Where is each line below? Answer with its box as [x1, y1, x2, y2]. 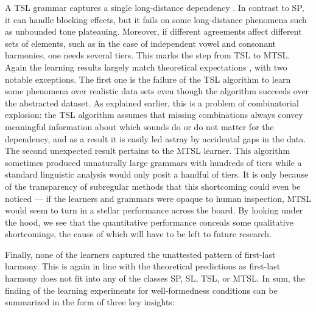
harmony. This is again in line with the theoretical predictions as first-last [5, 260, 281, 272]
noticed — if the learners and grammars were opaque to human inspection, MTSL [5, 192, 312, 204]
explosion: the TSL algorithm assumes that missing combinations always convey [5, 108, 303, 121]
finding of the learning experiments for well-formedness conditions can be [5, 283, 278, 296]
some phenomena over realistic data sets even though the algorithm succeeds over [5, 85, 309, 97]
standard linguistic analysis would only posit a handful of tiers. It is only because [5, 168, 309, 181]
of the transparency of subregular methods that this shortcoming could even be [5, 179, 301, 192]
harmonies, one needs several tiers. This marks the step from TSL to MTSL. [5, 49, 290, 61]
